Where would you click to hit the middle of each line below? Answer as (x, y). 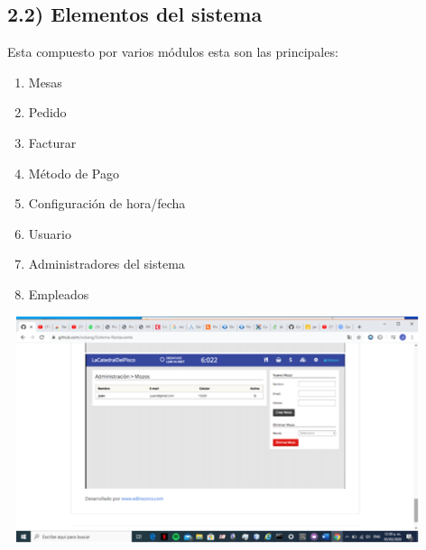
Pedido (47, 112)
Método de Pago (74, 173)
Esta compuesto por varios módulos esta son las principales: (173, 52)
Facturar (52, 142)
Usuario (50, 233)
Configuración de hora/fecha (107, 203)
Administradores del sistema (106, 264)
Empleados (59, 293)
